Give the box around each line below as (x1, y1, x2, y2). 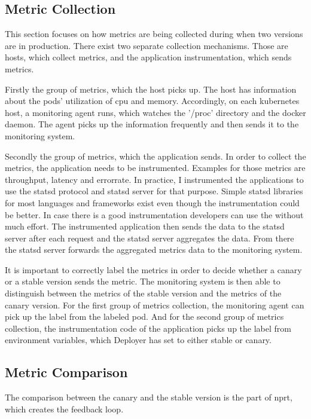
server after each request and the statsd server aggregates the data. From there (5, 231, 294, 244)
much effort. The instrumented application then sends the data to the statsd (5, 220, 285, 233)
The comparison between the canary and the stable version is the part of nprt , (5, 391, 292, 403)
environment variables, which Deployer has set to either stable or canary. (5, 334, 272, 346)
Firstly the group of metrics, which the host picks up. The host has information (5, 82, 297, 95)
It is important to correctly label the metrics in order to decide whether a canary (5, 263, 302, 276)
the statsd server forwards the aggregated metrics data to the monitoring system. (5, 243, 303, 256)
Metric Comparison (5, 363, 128, 381)
